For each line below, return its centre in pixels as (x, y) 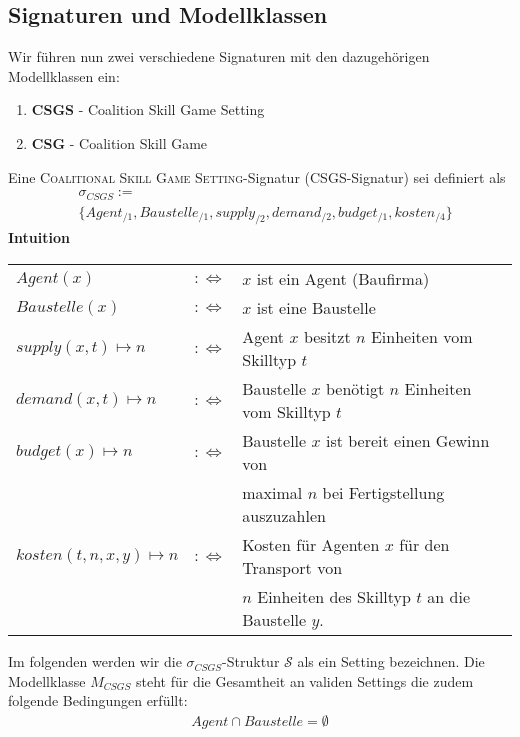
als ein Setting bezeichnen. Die (391, 661)
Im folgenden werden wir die (95, 661)
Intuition (39, 237)
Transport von (292, 568)
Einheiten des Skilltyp (334, 597)
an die (449, 597)
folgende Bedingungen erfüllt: (98, 700)
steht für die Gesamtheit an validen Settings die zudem (305, 680)
